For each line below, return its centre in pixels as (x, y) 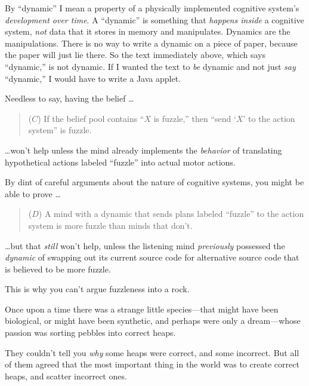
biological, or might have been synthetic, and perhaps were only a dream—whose (153, 321)
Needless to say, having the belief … (69, 98)
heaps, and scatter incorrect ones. (66, 376)
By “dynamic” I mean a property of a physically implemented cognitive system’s (152, 8)
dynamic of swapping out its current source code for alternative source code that (152, 257)
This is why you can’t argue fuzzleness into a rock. (97, 289)
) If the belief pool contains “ (91, 118)
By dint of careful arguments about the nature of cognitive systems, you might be (154, 182)
